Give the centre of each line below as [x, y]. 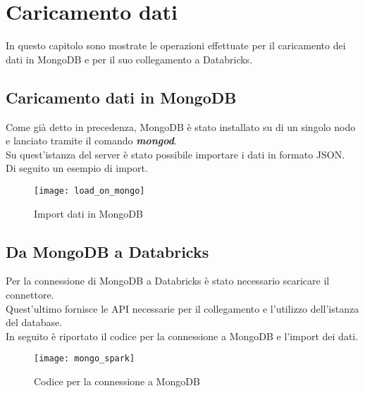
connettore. [30, 294]
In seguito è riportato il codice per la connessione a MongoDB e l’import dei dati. [182, 336]
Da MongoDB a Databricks [107, 251]
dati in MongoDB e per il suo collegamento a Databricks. [129, 59]
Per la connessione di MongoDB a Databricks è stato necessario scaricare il [168, 281]
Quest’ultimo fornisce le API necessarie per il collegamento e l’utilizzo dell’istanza [182, 308]
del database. [34, 322]
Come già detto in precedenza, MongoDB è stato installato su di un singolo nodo [181, 126]
